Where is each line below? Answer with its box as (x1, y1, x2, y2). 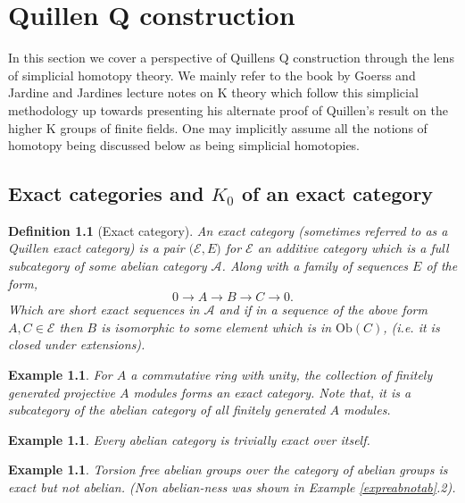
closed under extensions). (8, 335, 145, 354)
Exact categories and (8, 180, 204, 207)
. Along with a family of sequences (221, 256, 409, 275)
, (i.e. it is (383, 317, 440, 336)
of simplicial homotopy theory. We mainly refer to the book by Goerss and (8, 65, 416, 84)
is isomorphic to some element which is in (101, 317, 332, 336)
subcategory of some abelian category (8, 256, 207, 275)
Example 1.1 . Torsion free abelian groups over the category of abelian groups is (8, 460, 448, 479)
